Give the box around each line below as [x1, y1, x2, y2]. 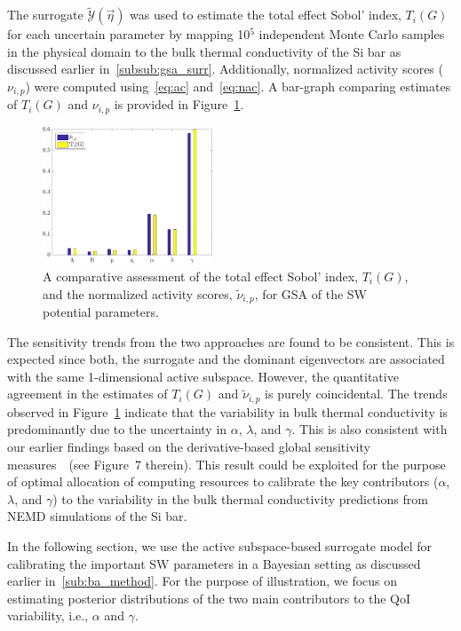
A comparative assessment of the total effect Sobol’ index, [43, 266, 358, 285]
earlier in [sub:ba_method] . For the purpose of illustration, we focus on [7, 572, 398, 590]
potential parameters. [43, 303, 159, 320]
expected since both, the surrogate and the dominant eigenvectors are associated [7, 350, 445, 368]
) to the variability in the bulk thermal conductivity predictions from [52, 489, 428, 508]
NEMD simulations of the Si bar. [7, 507, 187, 525]
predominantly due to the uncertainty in [7, 420, 227, 438]
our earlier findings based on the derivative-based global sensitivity [7, 438, 370, 456]
